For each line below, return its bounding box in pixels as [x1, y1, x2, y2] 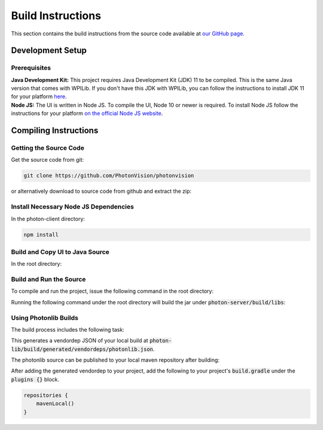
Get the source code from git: [11, 156, 84, 163]
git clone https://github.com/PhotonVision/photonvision [23, 172, 194, 179]
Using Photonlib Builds [11, 313, 79, 322]
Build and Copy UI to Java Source [11, 247, 110, 256]
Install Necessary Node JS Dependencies [11, 202, 134, 211]
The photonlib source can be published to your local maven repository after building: [11, 356, 220, 364]
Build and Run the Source [11, 275, 86, 284]
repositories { [23, 392, 68, 398]
